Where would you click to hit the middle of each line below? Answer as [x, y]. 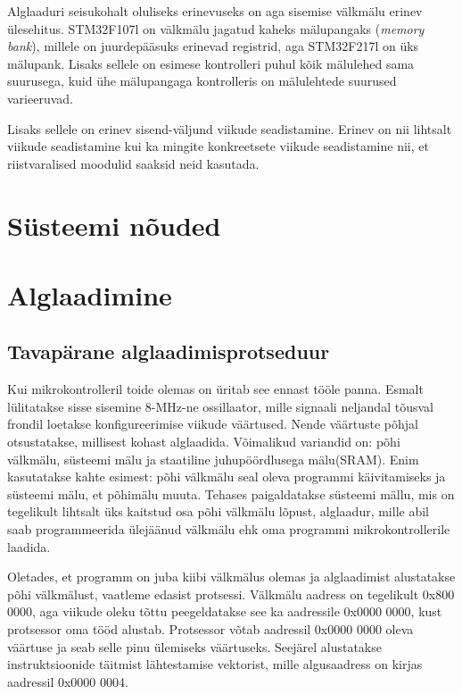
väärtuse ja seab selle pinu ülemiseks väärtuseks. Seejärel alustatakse [194, 646]
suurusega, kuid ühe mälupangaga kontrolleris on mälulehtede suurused [202, 81]
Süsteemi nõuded [114, 225]
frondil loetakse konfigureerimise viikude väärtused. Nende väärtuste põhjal [213, 424]
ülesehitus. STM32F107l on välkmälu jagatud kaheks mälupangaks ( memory [216, 28]
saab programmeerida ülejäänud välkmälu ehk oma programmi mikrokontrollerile [229, 529]
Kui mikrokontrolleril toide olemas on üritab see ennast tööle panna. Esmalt [215, 389]
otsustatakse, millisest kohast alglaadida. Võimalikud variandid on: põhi [204, 442]
